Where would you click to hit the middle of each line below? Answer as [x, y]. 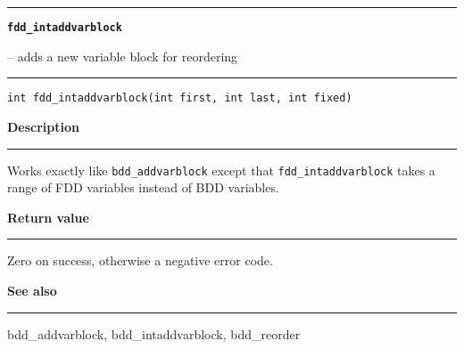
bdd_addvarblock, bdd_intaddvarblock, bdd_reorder [154, 333]
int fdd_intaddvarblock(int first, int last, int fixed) [180, 98]
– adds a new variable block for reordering [123, 56]
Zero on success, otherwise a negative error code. [140, 260]
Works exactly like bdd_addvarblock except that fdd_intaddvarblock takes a [221, 170]
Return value [48, 217]
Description [44, 126]
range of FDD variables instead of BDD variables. [143, 187]
